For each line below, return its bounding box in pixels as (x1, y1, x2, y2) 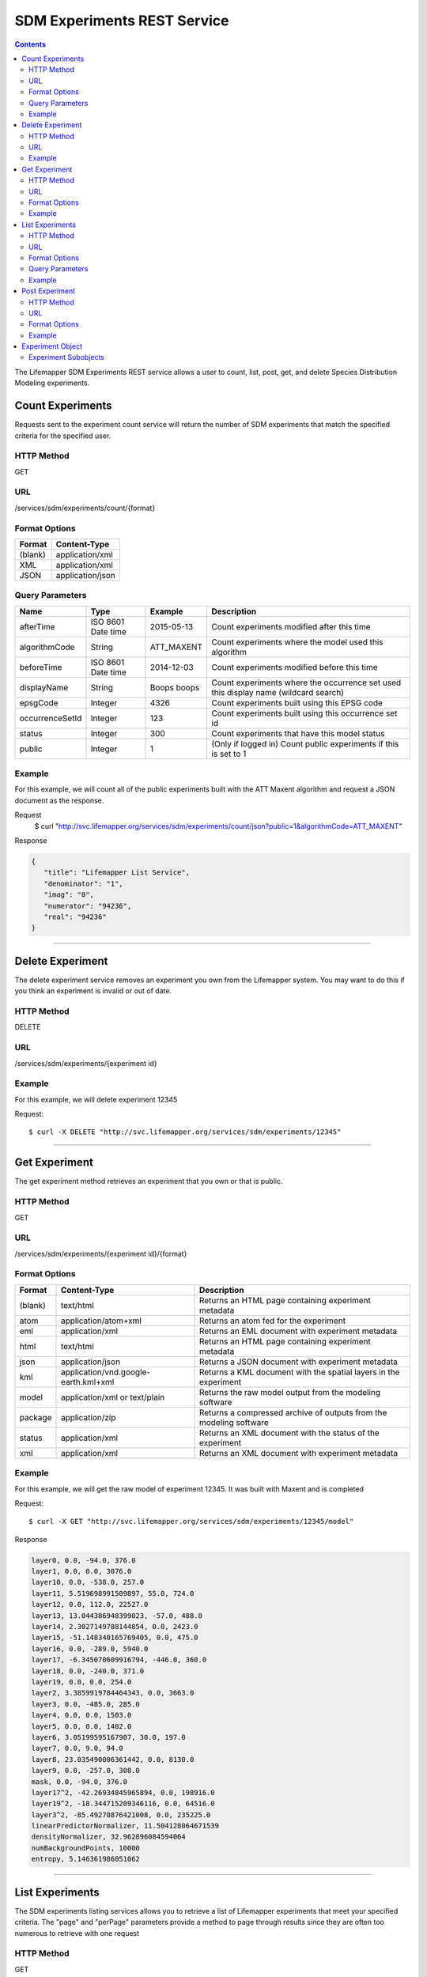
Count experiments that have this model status (210, 728, 385, 739)
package (19, 1412, 52, 1423)
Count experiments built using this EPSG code (210, 697, 384, 708)
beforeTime (19, 661, 62, 672)
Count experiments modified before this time (210, 661, 379, 672)
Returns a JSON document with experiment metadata (198, 1356, 399, 1367)
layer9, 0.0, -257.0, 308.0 (31, 1766, 140, 1775)
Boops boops (149, 682, 200, 693)
